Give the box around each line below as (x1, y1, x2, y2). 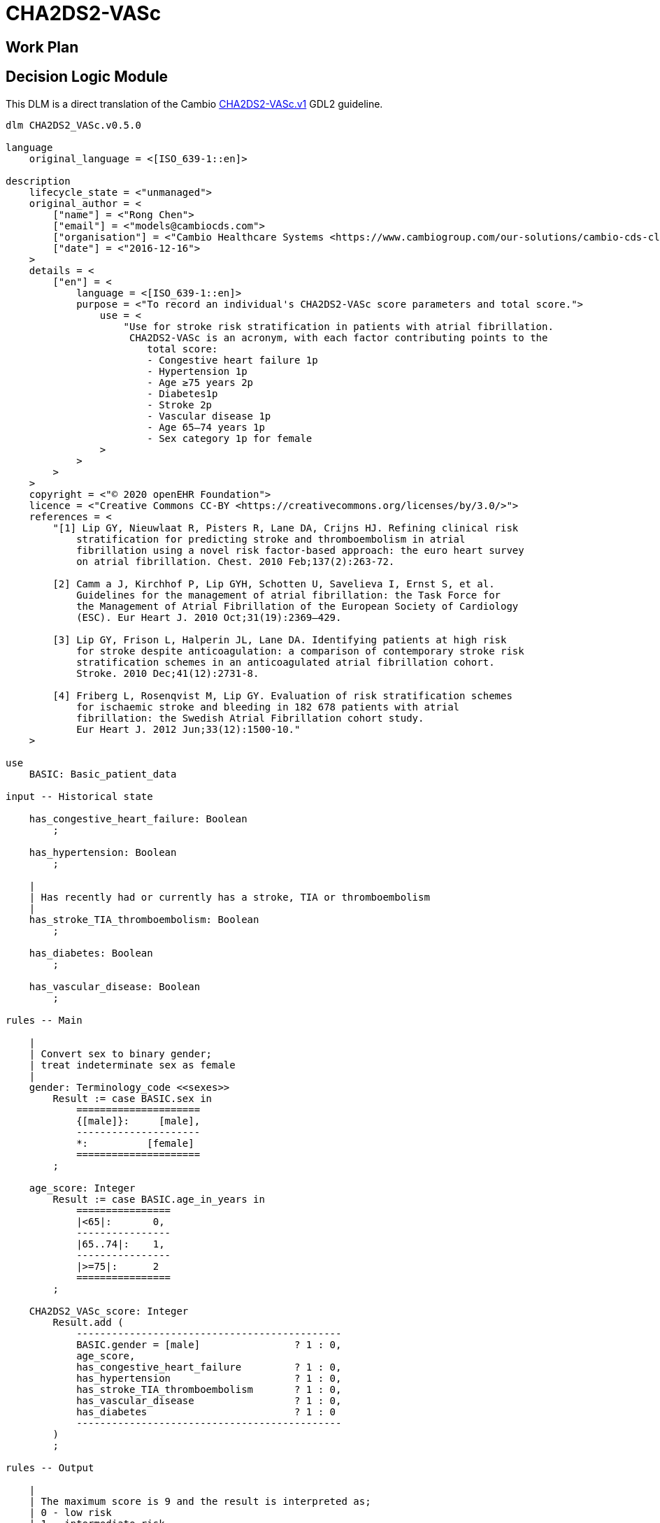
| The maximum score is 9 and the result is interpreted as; (29, 1495, 371, 1507)
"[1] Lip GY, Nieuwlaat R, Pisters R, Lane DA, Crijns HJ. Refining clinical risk (52, 522, 519, 534)
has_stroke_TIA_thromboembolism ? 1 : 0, (76, 1383, 342, 1395)
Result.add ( (52, 1316, 124, 1328)
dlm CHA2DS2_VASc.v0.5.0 (6, 119, 141, 131)
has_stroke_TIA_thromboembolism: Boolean (29, 913, 259, 925)
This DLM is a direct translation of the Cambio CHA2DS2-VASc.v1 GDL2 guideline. (6, 97, 383, 110)
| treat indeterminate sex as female (29, 1059, 236, 1071)
